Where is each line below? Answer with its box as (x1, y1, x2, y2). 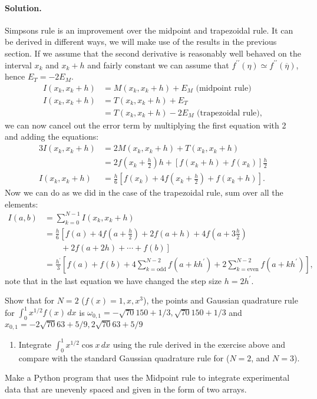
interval (5, 58, 32, 71)
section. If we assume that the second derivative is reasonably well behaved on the (5, 47, 301, 59)
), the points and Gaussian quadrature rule (143, 294, 298, 306)
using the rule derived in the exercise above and (113, 338, 285, 350)
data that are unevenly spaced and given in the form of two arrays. (5, 382, 247, 395)
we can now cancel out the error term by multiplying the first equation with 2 (5, 118, 286, 131)
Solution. (5, 1, 42, 14)
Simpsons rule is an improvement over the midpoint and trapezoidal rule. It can (5, 24, 293, 36)
